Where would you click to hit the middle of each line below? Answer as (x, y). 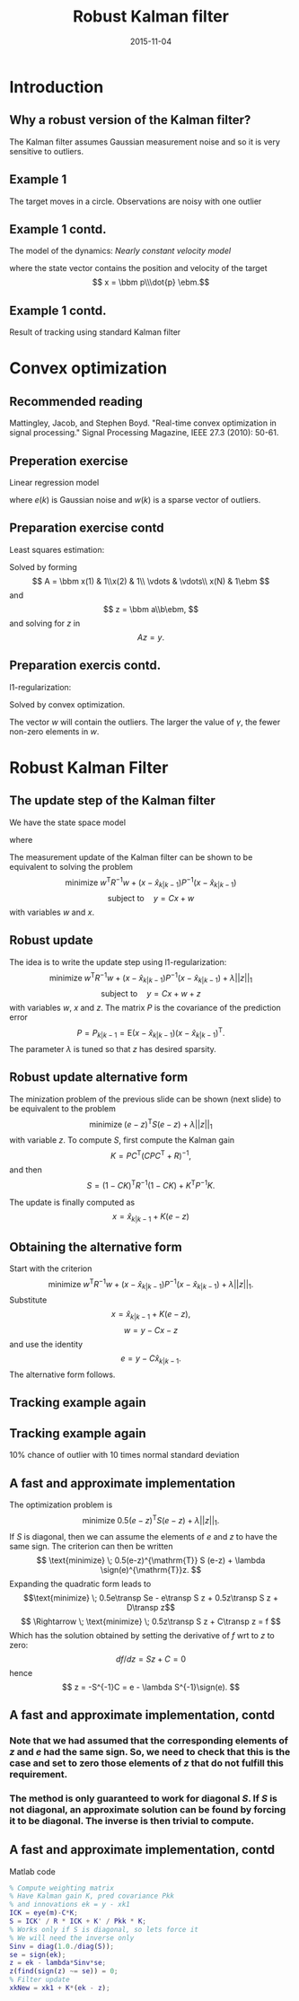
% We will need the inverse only (72, 1938)
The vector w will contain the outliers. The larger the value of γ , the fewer (145, 722)
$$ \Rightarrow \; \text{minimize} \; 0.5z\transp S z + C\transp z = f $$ (151, 1621)
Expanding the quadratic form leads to (80, 1584)
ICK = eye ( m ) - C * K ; (44, 1913)
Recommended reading (76, 401)
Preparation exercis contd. (85, 666)
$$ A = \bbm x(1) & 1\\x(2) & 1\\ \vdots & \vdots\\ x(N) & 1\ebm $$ (151, 581)
